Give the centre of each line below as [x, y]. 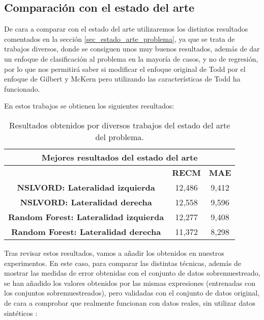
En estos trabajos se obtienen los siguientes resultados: [89, 106]
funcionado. [22, 88]
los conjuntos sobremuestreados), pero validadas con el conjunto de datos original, [132, 293]
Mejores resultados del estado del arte [120, 157]
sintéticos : [21, 313]
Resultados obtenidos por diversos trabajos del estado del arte [120, 125]
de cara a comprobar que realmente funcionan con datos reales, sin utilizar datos [130, 302]
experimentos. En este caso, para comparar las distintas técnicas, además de [123, 263]
